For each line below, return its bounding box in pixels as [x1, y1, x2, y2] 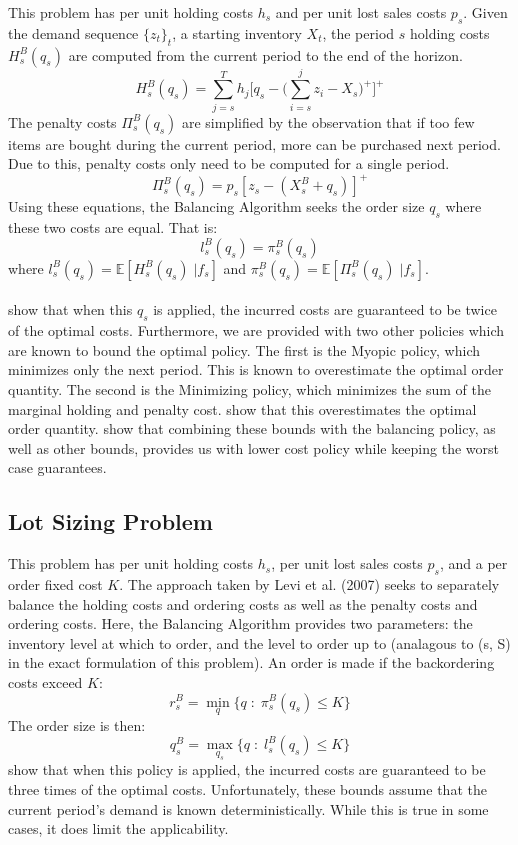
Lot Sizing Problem [8, 506, 213, 537]
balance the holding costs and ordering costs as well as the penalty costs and [8, 593, 478, 614]
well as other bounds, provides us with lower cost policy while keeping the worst [8, 437, 499, 458]
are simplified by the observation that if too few [181, 111, 475, 132]
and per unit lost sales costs [275, 2, 447, 22]
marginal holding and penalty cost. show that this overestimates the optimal [8, 398, 477, 419]
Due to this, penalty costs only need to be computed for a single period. [8, 153, 450, 174]
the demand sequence [8, 22, 139, 43]
